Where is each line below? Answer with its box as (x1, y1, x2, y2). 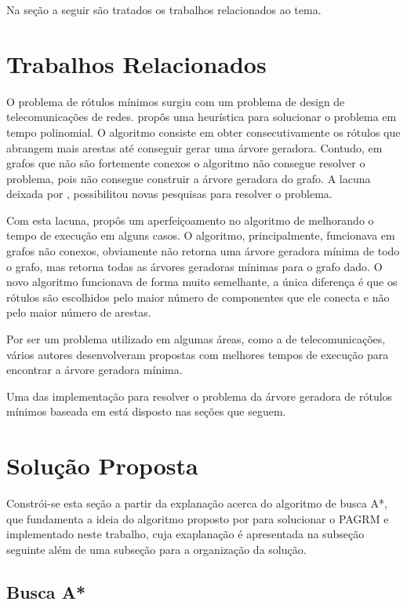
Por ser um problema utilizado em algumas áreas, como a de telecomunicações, (6, 331, 386, 347)
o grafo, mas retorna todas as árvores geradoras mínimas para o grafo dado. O (6, 258, 383, 274)
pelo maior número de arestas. (6, 304, 151, 321)
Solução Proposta (6, 449, 198, 482)
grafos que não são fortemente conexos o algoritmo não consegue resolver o (6, 155, 365, 171)
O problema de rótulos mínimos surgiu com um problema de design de (6, 93, 345, 109)
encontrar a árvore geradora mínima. (6, 361, 183, 378)
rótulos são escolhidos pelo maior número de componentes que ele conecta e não (6, 288, 390, 305)
